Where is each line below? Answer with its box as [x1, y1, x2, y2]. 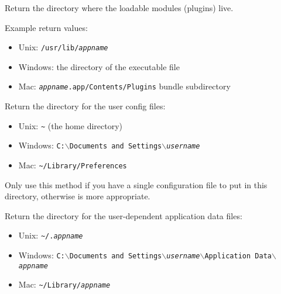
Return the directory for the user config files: [5, 100, 166, 112]
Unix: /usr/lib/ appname [18, 41, 108, 53]
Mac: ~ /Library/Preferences [18, 159, 127, 171]
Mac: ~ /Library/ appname [18, 278, 111, 290]
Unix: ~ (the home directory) [18, 119, 123, 132]
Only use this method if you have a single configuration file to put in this [5, 178, 268, 191]
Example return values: [5, 21, 88, 33]
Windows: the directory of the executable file [18, 60, 180, 72]
